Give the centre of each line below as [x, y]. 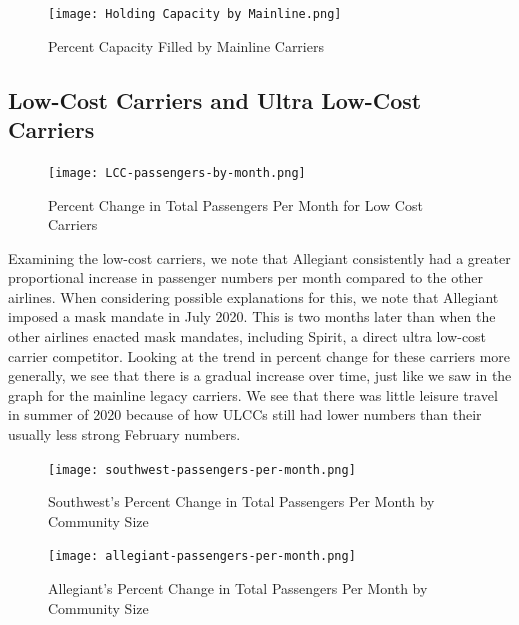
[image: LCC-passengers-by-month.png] [177, 172]
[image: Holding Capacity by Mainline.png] [195, 14]
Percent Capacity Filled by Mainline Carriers [186, 45]
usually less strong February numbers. [124, 434]
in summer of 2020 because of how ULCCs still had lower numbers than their [245, 414]
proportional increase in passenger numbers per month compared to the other [246, 277]
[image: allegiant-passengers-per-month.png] [202, 556]
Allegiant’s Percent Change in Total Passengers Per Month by [238, 588]
